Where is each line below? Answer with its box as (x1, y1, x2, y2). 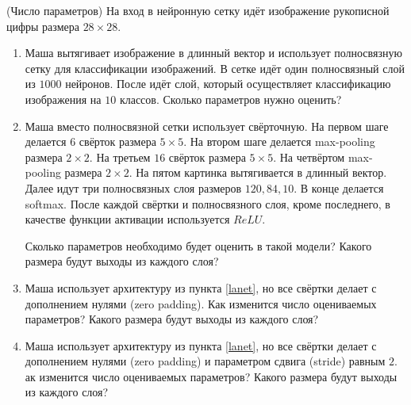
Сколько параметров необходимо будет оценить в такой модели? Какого (25, 237, 372, 254)
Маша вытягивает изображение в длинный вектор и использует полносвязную (25, 44, 402, 61)
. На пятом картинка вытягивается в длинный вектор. (129, 164, 387, 181)
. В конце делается (294, 179, 384, 196)
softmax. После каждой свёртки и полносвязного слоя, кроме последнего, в (25, 195, 390, 212)
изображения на (25, 90, 102, 107)
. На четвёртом (273, 148, 345, 165)
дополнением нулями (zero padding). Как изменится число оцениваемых (25, 295, 377, 311)
